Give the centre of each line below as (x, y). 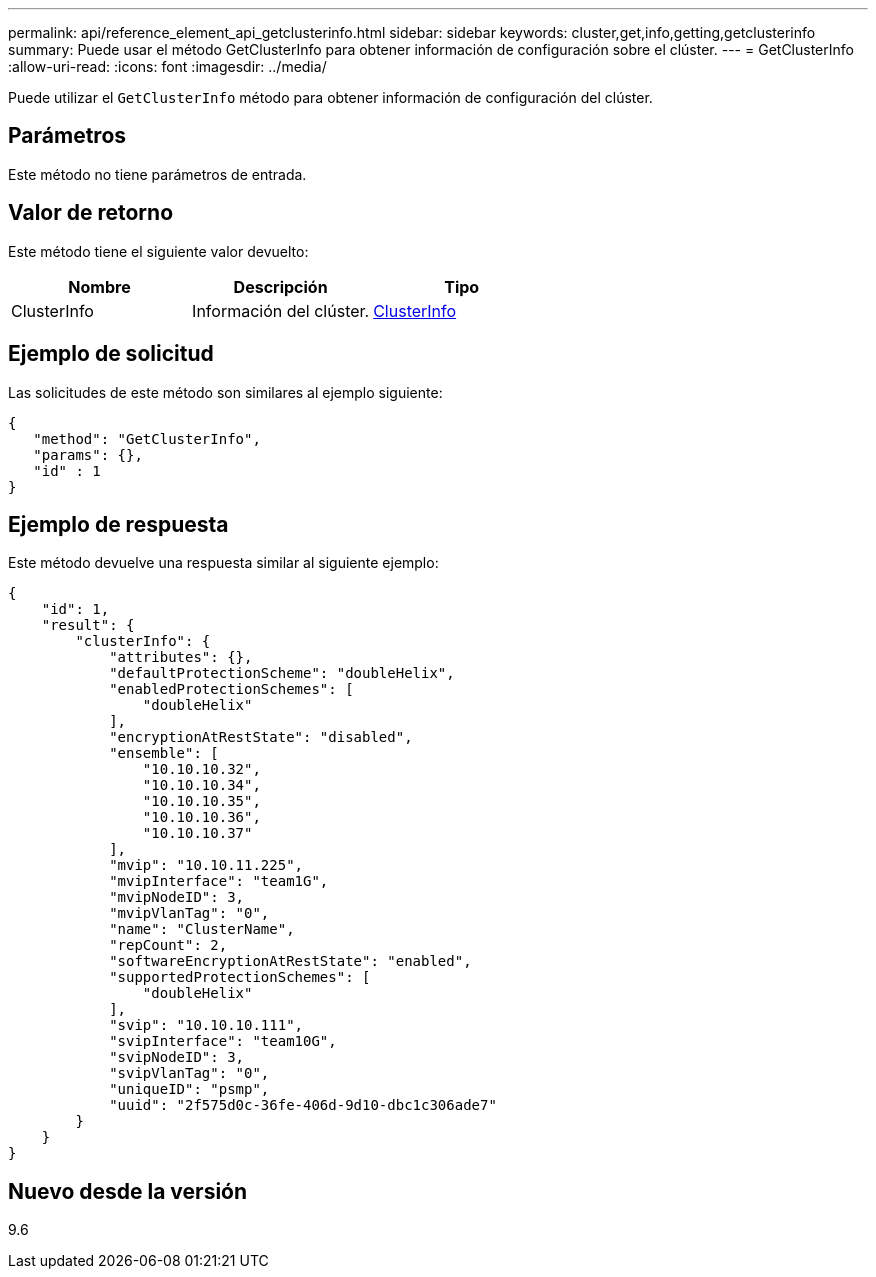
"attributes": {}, (181, 657)
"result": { (88, 625)
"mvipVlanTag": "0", (189, 913)
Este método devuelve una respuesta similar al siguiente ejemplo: (223, 563)
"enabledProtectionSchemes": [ (231, 689)
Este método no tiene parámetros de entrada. (157, 174)
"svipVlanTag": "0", (189, 1073)
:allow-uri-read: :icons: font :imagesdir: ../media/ (167, 66)
